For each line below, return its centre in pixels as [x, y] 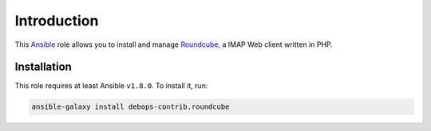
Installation [43, 67]
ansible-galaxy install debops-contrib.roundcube [130, 107]
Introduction [57, 21]
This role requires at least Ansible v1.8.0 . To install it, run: [111, 86]
